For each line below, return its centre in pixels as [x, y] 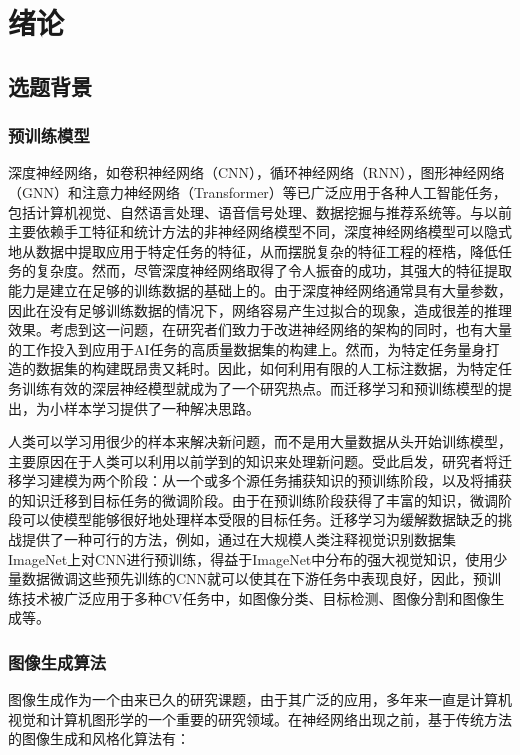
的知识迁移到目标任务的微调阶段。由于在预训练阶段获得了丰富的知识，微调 [253, 499]
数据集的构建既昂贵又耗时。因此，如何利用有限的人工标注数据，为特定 [266, 368]
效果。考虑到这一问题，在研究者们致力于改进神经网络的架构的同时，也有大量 [260, 329]
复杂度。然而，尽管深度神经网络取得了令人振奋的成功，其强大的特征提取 [273, 270]
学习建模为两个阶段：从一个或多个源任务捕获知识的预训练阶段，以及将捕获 [266, 480]
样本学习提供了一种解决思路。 [161, 407]
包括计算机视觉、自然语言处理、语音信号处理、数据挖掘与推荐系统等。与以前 [260, 211]
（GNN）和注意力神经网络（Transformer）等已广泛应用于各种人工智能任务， [257, 191]
